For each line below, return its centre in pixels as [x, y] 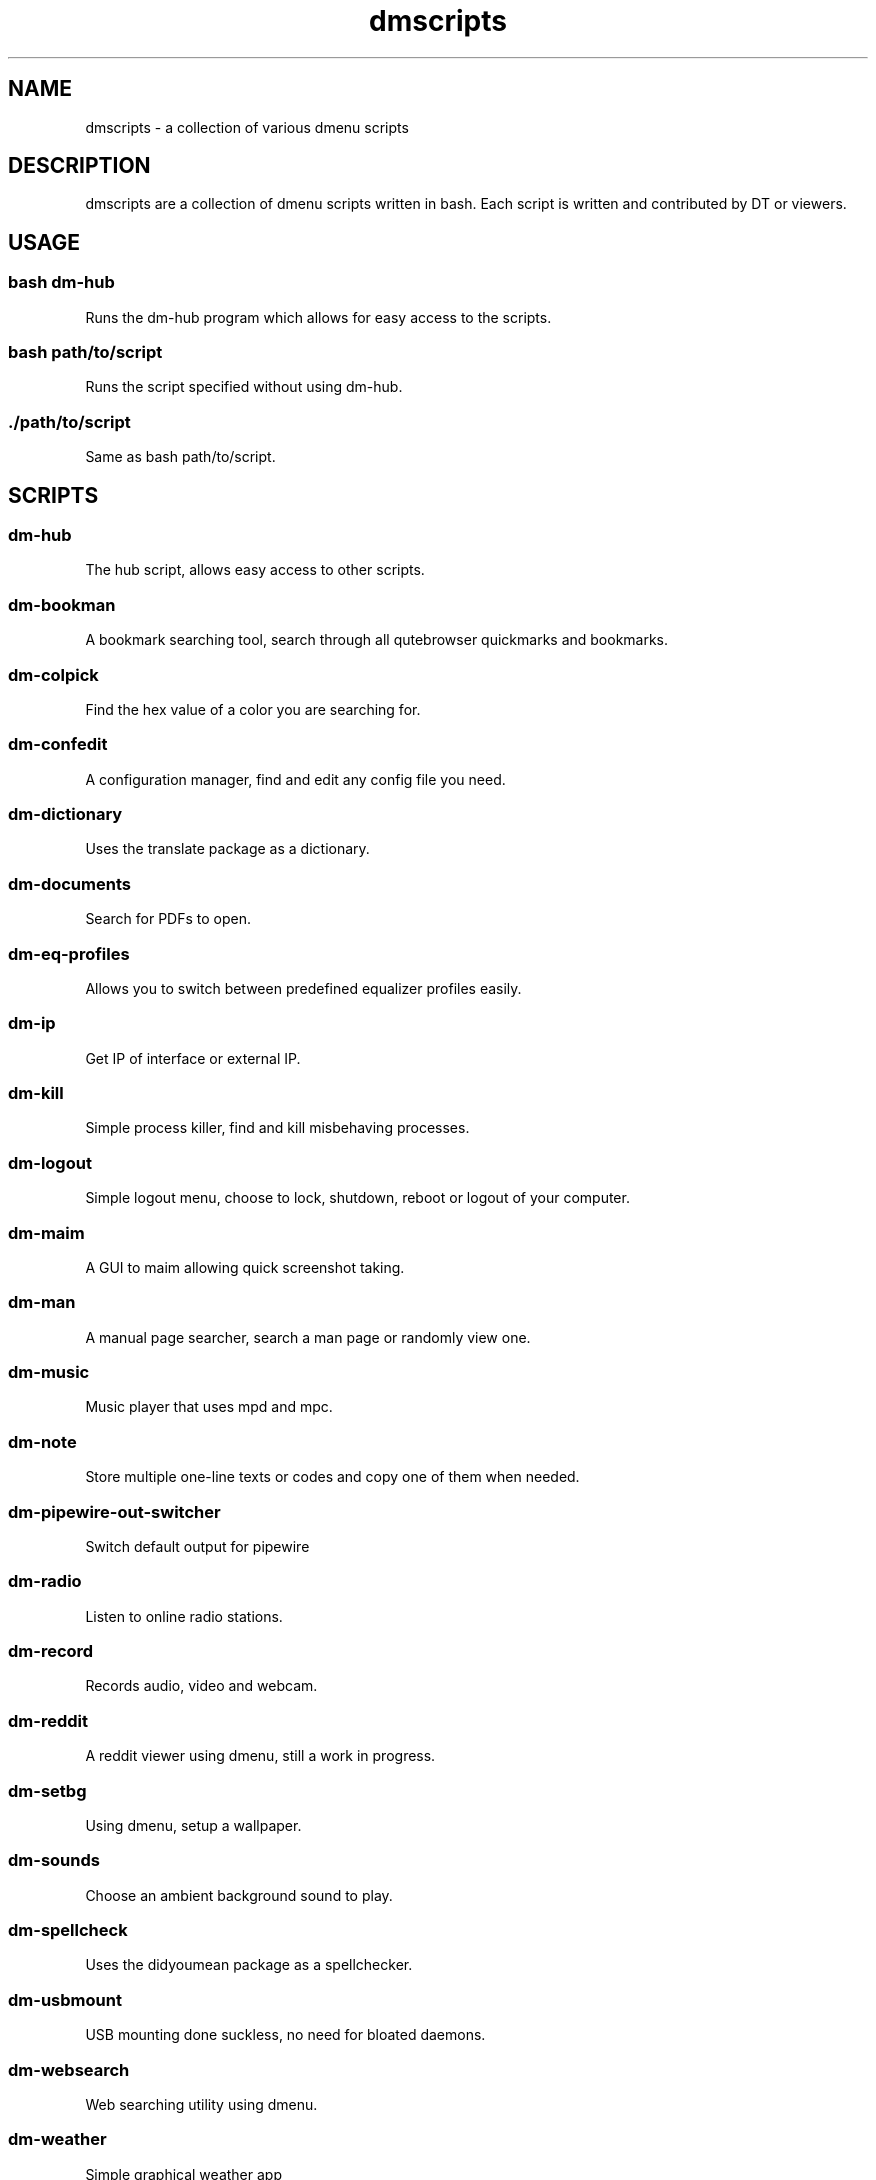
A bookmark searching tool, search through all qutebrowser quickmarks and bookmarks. [377, 640]
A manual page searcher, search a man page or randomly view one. [308, 1337]
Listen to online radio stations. [184, 1616]
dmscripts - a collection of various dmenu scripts [247, 127]
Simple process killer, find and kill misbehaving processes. [277, 1128]
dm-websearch [69, 2069]
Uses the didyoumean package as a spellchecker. [249, 1965]
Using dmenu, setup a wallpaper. [193, 1825]
